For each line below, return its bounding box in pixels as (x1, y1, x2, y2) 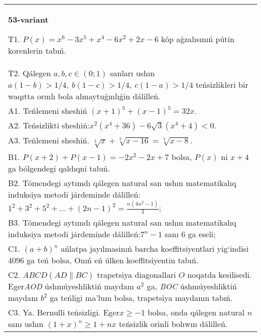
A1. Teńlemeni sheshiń (8, 105, 87, 116)
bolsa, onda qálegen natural (148, 306, 245, 318)
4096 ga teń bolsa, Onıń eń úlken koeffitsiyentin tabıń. (8, 254, 199, 266)
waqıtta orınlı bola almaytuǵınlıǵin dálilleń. (8, 90, 161, 102)
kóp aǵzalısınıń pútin (161, 33, 234, 45)
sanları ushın (110, 67, 155, 79)
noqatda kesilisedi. (187, 269, 252, 281)
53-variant (8, 14, 49, 25)
